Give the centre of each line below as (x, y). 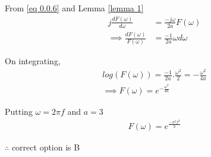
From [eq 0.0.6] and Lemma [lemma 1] (74, 8)
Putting (19, 112)
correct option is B (46, 147)
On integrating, (33, 61)
